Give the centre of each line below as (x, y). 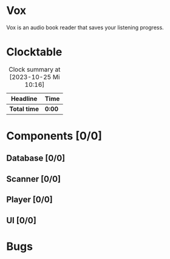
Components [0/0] (54, 136)
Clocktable (34, 52)
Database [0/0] (36, 158)
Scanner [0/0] (33, 179)
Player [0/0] (29, 200)
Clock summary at (35, 69)
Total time (24, 109)
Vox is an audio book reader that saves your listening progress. (85, 27)
